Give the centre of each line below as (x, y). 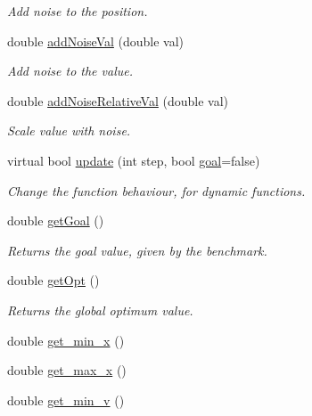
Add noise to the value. (70, 71)
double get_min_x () (66, 340)
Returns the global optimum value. (100, 310)
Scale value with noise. (69, 131)
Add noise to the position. (78, 11)
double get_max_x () (67, 370)
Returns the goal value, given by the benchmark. (137, 250)
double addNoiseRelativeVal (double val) (118, 100)
